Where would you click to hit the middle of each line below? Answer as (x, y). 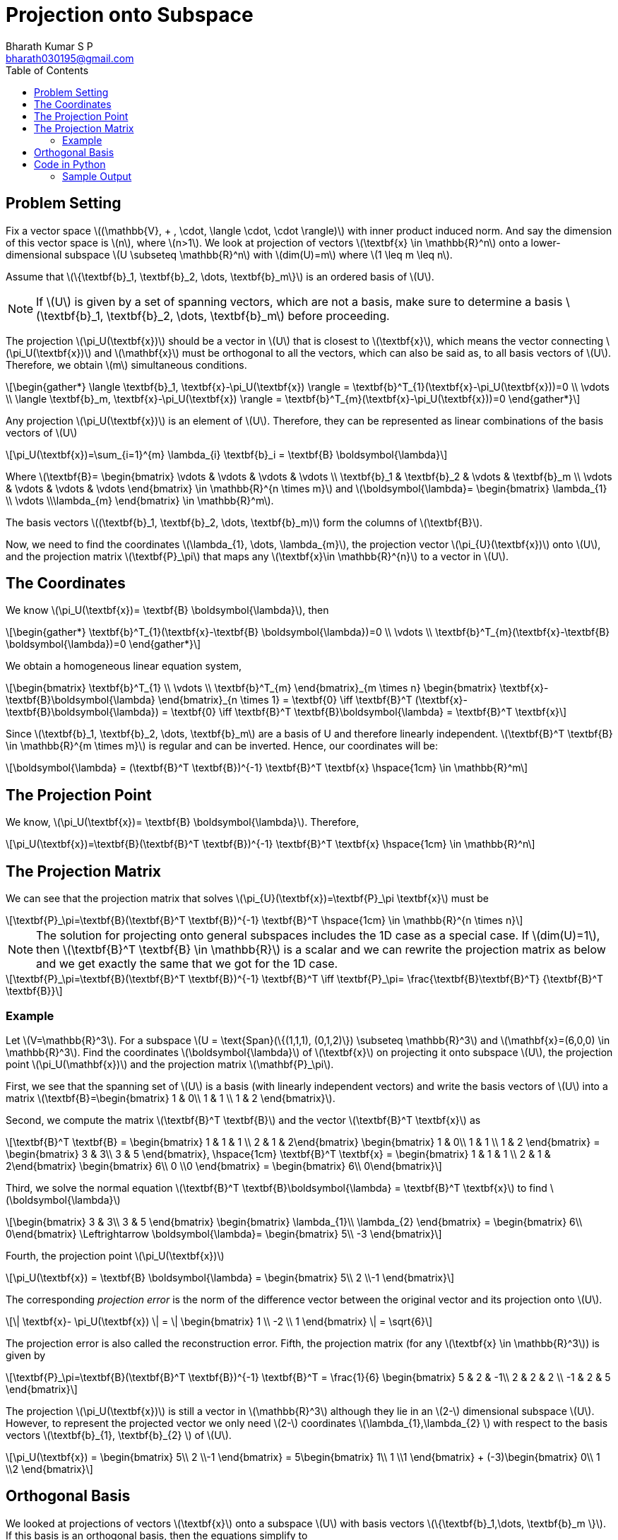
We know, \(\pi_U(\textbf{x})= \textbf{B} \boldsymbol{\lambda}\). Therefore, (183, 822)
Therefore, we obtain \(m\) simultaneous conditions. (126, 365)
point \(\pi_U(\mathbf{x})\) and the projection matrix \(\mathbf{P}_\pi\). (170, 1064)
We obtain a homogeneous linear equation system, (124, 666)
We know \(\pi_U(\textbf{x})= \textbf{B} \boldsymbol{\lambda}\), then (167, 610)
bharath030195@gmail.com (70, 58)
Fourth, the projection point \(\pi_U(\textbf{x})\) (115, 1255)
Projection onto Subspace (130, 15)
